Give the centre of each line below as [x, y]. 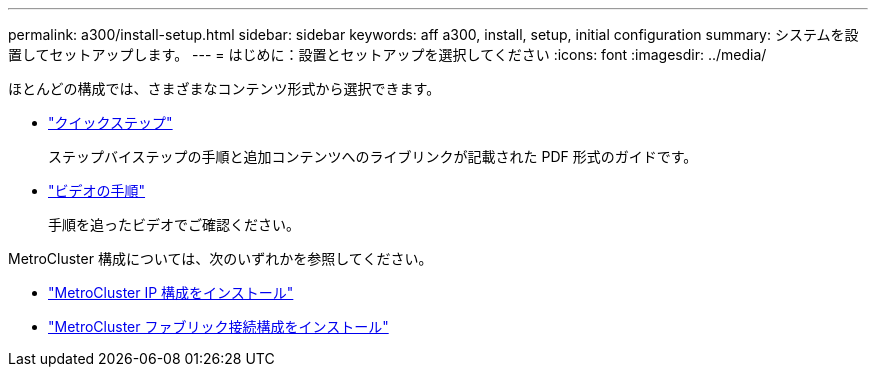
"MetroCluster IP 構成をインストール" [171, 292]
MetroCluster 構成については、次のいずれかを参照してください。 [220, 258]
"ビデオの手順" [97, 190]
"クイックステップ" [110, 122]
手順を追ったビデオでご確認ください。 [174, 224]
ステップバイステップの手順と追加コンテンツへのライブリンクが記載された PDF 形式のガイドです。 [373, 156]
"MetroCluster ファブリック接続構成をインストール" [218, 326]
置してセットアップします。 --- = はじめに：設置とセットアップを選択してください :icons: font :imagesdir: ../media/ [387, 54]
